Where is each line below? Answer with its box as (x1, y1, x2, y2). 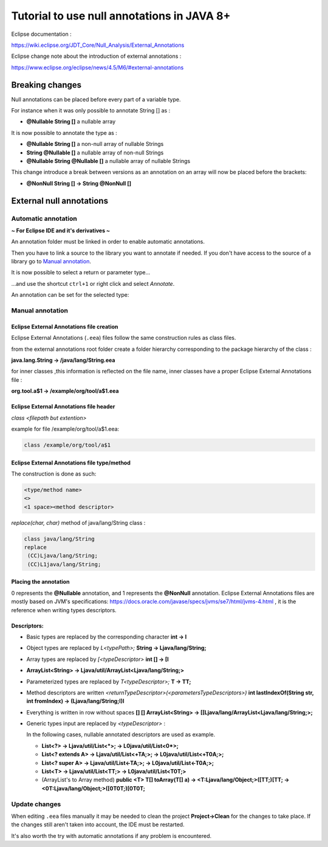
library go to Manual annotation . (11, 258, 91, 265)
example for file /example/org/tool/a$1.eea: (11, 425, 120, 432)
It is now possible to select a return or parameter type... (11, 269, 151, 276)
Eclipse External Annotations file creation (11, 323, 118, 330)
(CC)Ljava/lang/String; (27, 552, 98, 559)
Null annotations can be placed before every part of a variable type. (11, 95, 181, 103)
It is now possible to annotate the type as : (11, 129, 118, 136)
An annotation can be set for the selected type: (11, 291, 129, 299)
